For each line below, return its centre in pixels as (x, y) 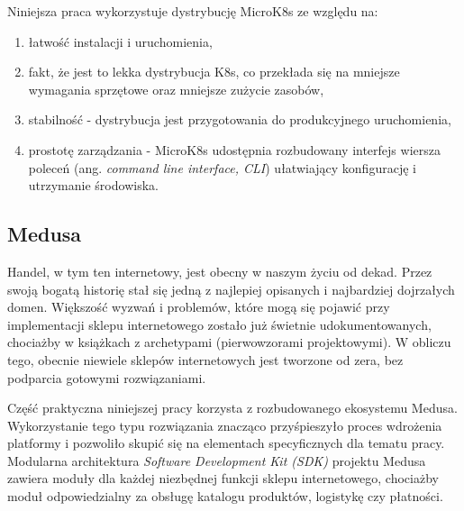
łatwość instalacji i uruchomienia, (120, 41)
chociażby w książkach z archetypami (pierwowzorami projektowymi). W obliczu (229, 342)
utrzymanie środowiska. (93, 185)
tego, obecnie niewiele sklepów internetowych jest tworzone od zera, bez (205, 359)
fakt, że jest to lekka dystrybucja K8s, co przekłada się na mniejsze (214, 72)
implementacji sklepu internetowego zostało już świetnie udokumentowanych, (219, 324)
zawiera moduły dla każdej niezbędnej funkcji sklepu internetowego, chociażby (223, 478)
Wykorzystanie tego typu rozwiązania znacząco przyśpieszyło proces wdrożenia (225, 425)
